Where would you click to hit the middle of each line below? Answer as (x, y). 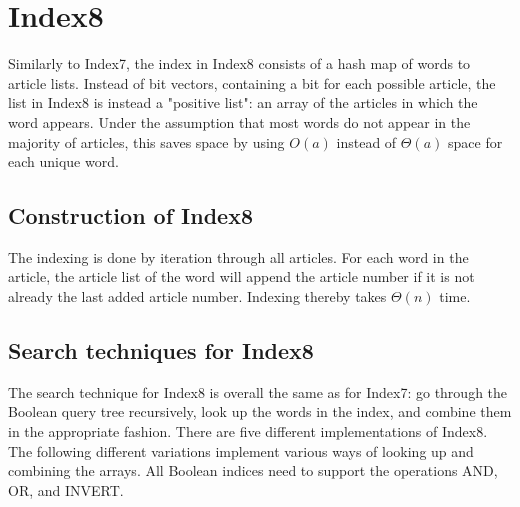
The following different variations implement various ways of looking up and (241, 450)
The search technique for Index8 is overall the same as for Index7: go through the (258, 391)
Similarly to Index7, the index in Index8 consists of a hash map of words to (239, 63)
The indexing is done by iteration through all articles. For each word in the (238, 256)
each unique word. (63, 161)
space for (475, 141)
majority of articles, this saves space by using (146, 141)
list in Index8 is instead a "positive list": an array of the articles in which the (243, 102)
